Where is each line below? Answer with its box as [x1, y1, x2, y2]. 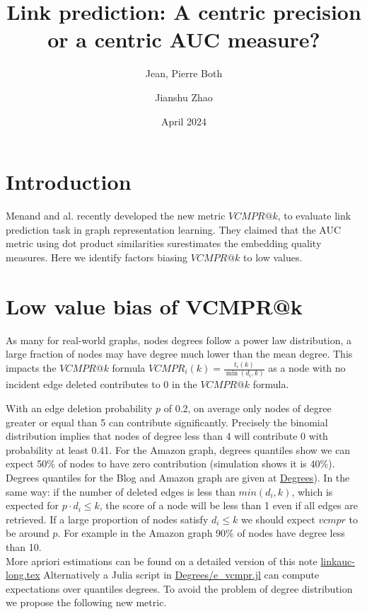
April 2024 [161, 113, 207, 128]
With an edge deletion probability [6, 401, 153, 415]
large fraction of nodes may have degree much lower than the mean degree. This [6, 346, 353, 361]
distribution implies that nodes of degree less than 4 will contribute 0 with [6, 428, 328, 443]
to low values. [243, 249, 303, 264]
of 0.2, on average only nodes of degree [163, 401, 332, 415]
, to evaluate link [277, 208, 351, 223]
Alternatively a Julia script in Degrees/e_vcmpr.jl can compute [43, 567, 320, 582]
